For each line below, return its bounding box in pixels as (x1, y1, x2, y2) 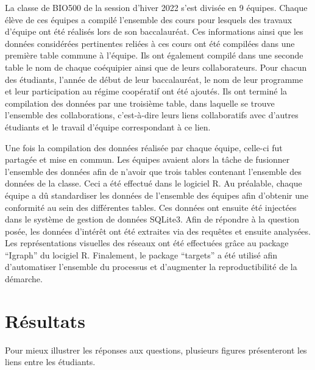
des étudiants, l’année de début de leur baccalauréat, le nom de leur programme (5, 73, 303, 85)
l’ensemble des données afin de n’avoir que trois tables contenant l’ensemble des (5, 165, 302, 177)
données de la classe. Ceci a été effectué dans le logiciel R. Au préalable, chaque (5, 177, 302, 190)
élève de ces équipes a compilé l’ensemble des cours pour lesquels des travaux (5, 13, 292, 26)
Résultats (5, 308, 85, 333)
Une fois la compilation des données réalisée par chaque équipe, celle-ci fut (5, 141, 283, 154)
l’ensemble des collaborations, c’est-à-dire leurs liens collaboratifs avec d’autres (5, 109, 299, 121)
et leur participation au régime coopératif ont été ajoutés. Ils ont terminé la (5, 85, 288, 98)
